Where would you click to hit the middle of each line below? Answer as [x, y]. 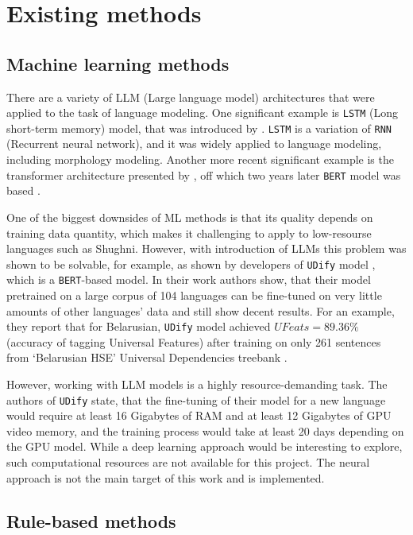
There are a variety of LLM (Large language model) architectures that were [191, 97]
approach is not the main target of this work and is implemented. [166, 477]
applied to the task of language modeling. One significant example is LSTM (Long [203, 112]
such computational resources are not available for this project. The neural [188, 462]
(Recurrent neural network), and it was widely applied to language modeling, [194, 143]
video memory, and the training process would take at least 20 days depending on [205, 430]
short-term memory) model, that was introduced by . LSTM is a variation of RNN [199, 128]
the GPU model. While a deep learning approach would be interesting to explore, [205, 446]
